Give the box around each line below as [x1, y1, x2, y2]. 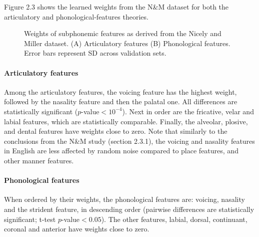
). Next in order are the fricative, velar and [122, 106, 254, 116]
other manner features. [4, 155, 74, 165]
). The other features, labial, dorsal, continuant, [101, 213, 247, 224]
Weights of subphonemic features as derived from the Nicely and [24, 28, 221, 39]
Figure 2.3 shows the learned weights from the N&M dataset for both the [4, 2, 229, 12]
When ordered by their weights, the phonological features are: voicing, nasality [4, 194, 245, 204]
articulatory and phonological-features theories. [4, 11, 148, 22]
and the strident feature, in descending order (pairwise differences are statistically [4, 203, 254, 214]
